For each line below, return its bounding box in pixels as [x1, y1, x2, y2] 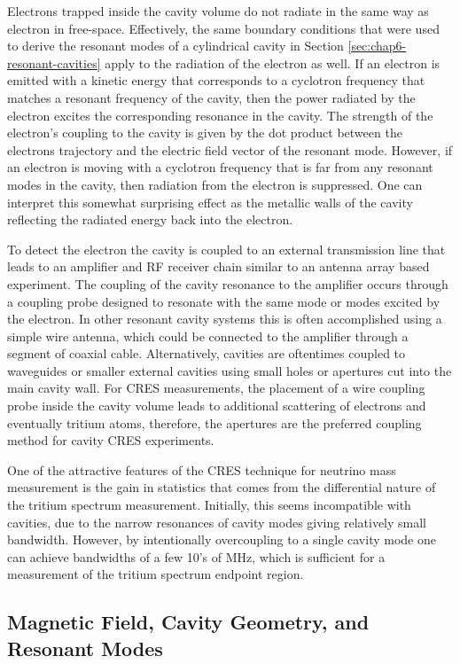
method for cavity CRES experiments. [7, 431, 214, 449]
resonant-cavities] [7, 53, 101, 72]
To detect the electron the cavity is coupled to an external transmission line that [7, 239, 446, 258]
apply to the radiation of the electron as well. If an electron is [105, 53, 441, 72]
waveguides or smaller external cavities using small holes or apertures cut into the [7, 361, 452, 379]
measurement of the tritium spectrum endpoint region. [7, 565, 304, 583]
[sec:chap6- [347, 36, 407, 55]
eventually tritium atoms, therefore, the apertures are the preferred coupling [7, 413, 422, 432]
